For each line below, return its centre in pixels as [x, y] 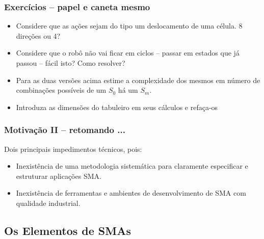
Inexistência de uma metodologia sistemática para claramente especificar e [132, 166]
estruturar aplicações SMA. [59, 176]
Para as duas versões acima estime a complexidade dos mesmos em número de [138, 80]
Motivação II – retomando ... [65, 130]
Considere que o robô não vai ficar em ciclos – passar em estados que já [128, 53]
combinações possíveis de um [61, 90]
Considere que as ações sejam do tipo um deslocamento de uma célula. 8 [129, 26]
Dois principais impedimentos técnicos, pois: [73, 149]
